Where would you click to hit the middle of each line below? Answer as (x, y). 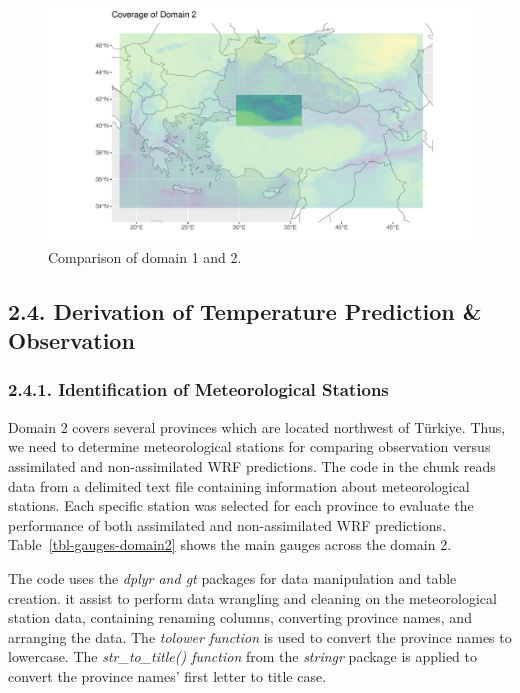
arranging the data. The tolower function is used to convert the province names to (260, 636)
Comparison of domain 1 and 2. (145, 256)
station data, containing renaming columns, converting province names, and (240, 617)
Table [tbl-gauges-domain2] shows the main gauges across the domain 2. (230, 544)
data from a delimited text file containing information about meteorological (239, 485)
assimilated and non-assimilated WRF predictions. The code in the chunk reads (252, 465)
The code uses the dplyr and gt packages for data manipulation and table (232, 577)
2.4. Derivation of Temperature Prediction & (245, 310)
